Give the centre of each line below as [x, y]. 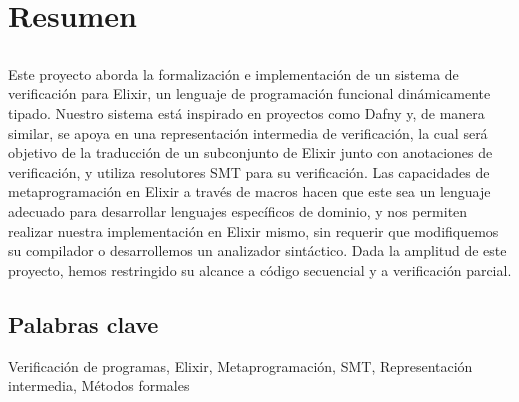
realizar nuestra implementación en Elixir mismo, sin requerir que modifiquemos [253, 230]
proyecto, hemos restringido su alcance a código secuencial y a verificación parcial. [260, 269]
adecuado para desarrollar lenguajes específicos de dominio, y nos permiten [238, 210]
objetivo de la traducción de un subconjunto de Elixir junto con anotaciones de [250, 152]
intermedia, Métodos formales [99, 385]
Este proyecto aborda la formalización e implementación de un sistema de [233, 73]
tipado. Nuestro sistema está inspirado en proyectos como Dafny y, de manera [246, 112]
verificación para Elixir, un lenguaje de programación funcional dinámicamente [249, 93]
